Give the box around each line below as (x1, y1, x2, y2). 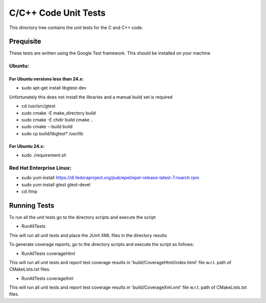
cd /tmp (21, 188, 37, 194)
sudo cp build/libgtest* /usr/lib (21, 130, 83, 136)
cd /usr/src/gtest (21, 103, 56, 109)
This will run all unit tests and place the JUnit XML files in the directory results (9, 232, 167, 238)
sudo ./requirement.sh (21, 152, 66, 158)
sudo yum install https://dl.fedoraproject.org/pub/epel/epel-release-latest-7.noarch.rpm (21, 175, 199, 181)
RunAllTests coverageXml (21, 275, 73, 281)
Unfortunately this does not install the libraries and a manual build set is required (9, 94, 172, 100)
